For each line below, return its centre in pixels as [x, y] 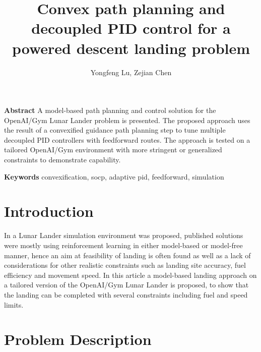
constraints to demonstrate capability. [62, 160]
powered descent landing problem [131, 48]
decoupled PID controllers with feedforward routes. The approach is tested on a [127, 139]
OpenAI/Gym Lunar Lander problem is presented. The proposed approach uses [127, 120]
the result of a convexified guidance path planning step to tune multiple [115, 130]
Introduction [49, 211]
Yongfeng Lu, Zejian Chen [131, 72]
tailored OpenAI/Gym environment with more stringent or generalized [113, 150]
